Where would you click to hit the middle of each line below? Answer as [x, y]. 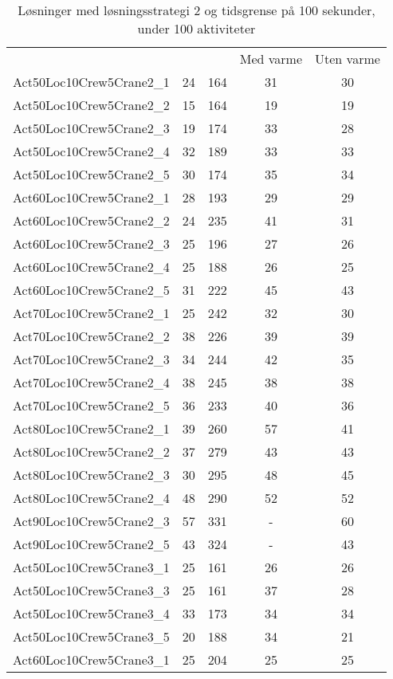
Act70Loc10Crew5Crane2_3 [91, 359]
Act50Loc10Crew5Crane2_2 [91, 105]
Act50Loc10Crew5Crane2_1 [91, 82]
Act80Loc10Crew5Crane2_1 [91, 428]
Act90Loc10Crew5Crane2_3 [91, 521]
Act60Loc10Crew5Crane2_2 [91, 220]
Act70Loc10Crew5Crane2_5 [91, 405]
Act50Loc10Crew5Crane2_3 [91, 128]
